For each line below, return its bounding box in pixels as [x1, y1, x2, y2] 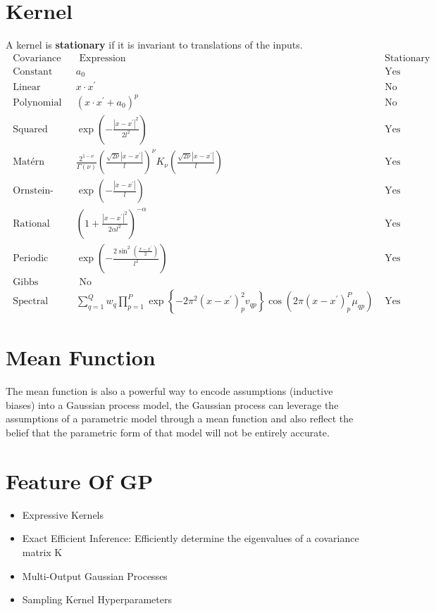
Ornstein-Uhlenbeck [13, 186, 54, 196]
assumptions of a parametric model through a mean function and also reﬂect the [6, 411, 354, 426]
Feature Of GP [6, 466, 154, 495]
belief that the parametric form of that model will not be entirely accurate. [6, 425, 330, 439]
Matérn [13, 157, 45, 168]
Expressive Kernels [22, 507, 104, 522]
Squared [13, 124, 48, 134]
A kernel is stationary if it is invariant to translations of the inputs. [6, 37, 303, 52]
